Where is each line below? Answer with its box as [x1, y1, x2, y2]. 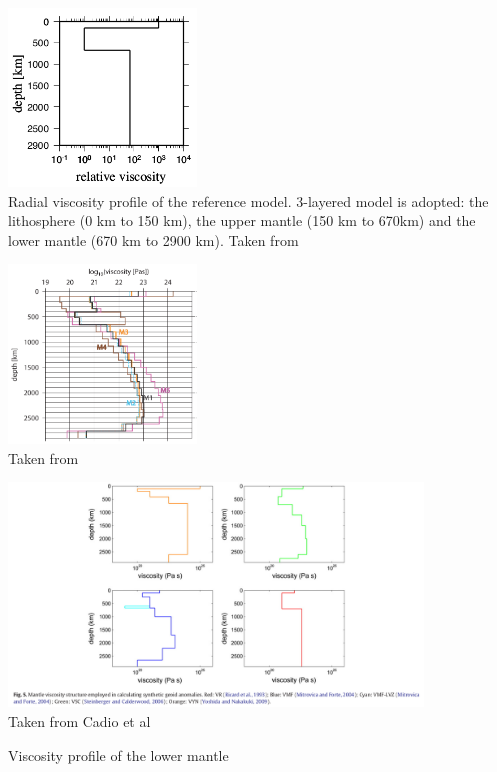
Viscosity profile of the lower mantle [8, 744, 229, 765]
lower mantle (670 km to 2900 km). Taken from [8, 229, 299, 250]
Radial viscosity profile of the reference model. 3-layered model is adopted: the [8, 190, 489, 211]
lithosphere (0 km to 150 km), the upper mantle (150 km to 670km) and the [8, 210, 476, 231]
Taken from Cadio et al [8, 710, 151, 731]
